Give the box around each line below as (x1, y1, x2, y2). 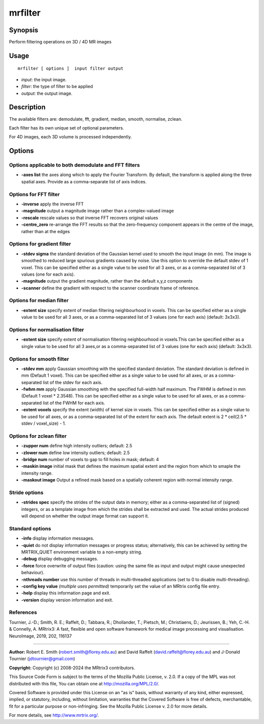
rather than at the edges (21, 228, 70, 234)
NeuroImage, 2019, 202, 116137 (9, 633, 72, 639)
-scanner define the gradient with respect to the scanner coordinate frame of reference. (21, 285, 200, 291)
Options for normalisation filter (9, 326, 84, 333)
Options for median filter (9, 297, 69, 304)
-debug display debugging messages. (21, 556, 99, 562)
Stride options (9, 489, 44, 496)
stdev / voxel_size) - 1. (21, 420, 66, 426)
